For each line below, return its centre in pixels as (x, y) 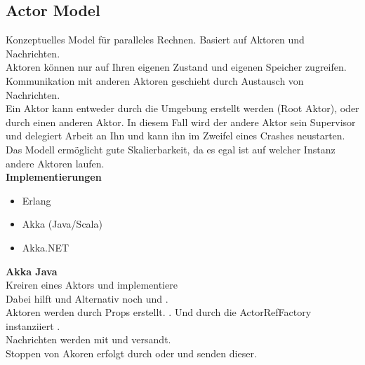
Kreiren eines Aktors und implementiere (92, 285)
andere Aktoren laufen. (55, 163)
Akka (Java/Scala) (62, 224)
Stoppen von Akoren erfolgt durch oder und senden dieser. (131, 353)
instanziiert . (33, 325)
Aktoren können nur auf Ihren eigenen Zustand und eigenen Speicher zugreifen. (176, 67)
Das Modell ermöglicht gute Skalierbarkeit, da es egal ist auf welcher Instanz (171, 149)
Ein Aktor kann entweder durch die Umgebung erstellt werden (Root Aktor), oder (182, 108)
